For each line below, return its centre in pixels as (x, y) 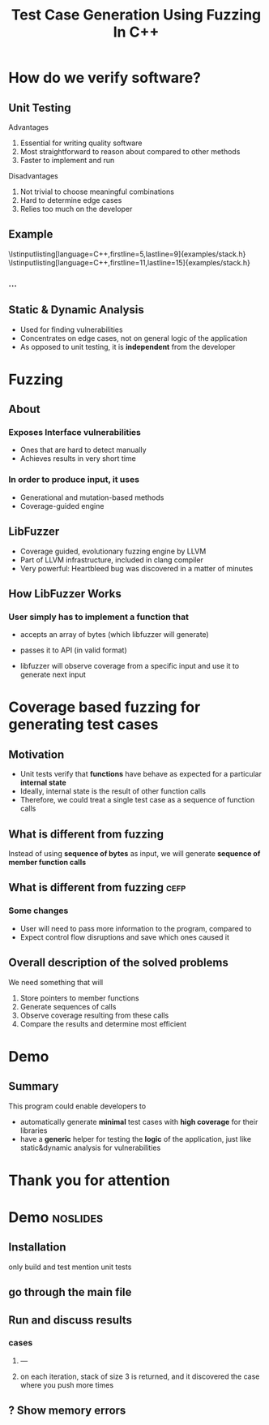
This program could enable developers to (77, 1106)
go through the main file (70, 1292)
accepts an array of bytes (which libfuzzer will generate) (114, 635)
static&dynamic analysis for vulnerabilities (90, 1147)
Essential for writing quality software (81, 143)
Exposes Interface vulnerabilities (75, 433)
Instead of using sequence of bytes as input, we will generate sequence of (134, 854)
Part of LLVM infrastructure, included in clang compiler (112, 560)
